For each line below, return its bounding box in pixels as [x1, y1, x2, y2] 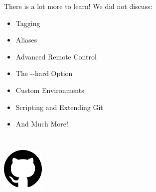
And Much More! [15, 118, 68, 129]
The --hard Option [15, 68, 73, 78]
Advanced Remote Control [15, 51, 97, 61]
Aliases [15, 34, 37, 45]
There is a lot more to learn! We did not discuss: [4, 1, 153, 11]
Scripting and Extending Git [15, 101, 103, 112]
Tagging [15, 17, 40, 28]
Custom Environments [15, 84, 84, 95]
